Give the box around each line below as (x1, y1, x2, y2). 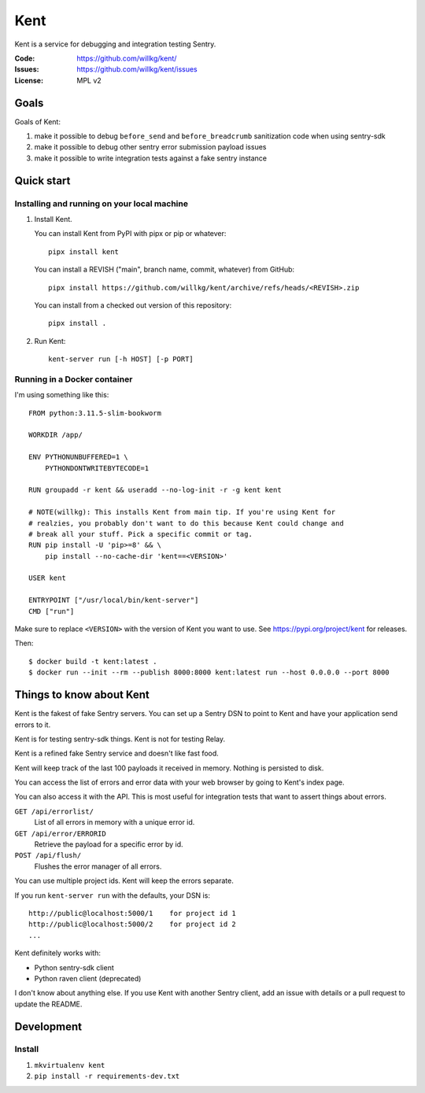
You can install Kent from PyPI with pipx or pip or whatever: (34, 229, 227, 238)
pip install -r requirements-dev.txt (34, 1072, 180, 1081)
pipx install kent (48, 247, 120, 256)
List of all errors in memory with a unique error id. (34, 818, 195, 827)
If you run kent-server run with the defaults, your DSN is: (14, 890, 210, 900)
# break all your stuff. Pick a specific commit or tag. (28, 530, 253, 538)
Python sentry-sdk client (34, 962, 114, 972)
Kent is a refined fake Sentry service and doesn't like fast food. (14, 748, 220, 759)
